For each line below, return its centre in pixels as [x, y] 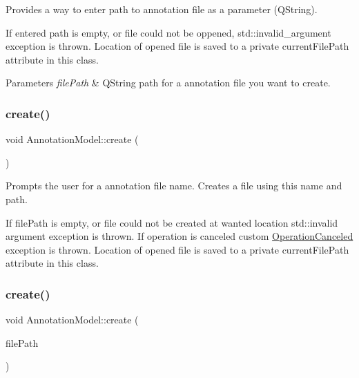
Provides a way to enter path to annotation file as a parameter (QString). [162, 9]
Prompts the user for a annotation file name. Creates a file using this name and [174, 186]
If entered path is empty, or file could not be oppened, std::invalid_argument [168, 32]
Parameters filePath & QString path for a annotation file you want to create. [168, 83]
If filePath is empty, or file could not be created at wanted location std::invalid [172, 222]
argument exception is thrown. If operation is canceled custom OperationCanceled [179, 236]
